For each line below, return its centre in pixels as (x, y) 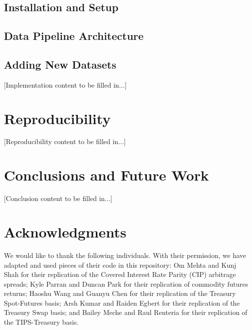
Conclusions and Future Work (107, 175)
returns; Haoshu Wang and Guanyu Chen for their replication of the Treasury (120, 293)
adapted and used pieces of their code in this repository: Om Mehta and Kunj (120, 265)
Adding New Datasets (60, 64)
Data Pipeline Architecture (74, 36)
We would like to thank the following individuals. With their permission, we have (125, 255)
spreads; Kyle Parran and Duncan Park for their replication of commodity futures (126, 284)
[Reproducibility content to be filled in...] (65, 141)
